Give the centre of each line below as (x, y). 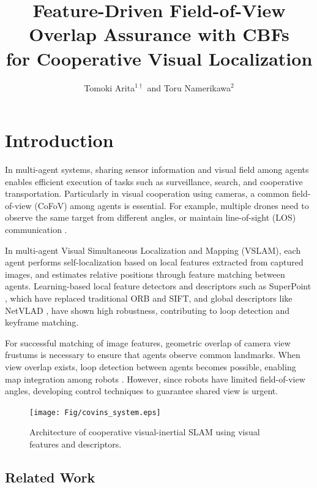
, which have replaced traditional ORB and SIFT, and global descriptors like (149, 298)
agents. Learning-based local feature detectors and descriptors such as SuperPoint (158, 286)
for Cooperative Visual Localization (159, 58)
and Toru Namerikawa (189, 87)
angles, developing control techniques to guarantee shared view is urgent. (142, 391)
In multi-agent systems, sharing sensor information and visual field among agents (157, 170)
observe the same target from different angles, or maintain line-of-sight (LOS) (151, 217)
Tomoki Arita (110, 87)
